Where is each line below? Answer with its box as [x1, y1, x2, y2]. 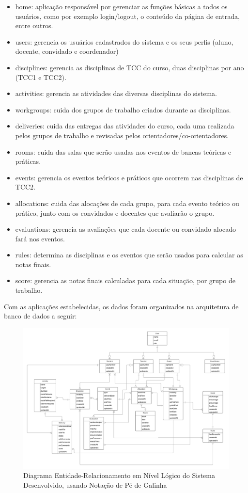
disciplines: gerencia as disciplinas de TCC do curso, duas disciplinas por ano [15, 62, 244, 72]
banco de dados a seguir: [4, 311, 77, 321]
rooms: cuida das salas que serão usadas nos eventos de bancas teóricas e [15, 146, 232, 157]
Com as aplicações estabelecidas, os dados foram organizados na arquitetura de [4, 301, 239, 311]
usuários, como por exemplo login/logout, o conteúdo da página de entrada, [15, 11, 240, 21]
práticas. [15, 156, 41, 166]
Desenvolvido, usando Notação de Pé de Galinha [23, 479, 167, 490]
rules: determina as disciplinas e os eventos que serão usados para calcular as [15, 250, 243, 260]
